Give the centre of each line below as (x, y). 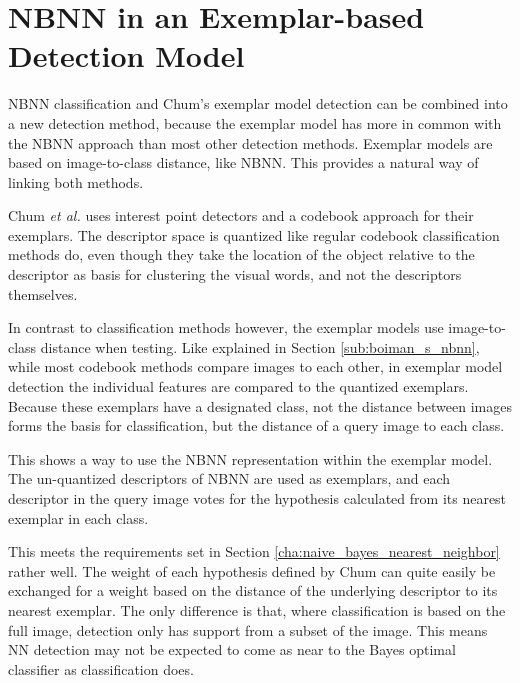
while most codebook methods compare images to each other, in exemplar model (255, 366)
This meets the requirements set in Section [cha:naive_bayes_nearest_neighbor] (254, 551)
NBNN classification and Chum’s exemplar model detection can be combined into (258, 103)
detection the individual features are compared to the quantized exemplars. (238, 386)
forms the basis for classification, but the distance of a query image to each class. (256, 425)
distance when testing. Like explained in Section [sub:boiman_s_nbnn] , (260, 346)
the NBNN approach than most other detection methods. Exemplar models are (250, 142)
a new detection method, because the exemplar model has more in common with (255, 122)
